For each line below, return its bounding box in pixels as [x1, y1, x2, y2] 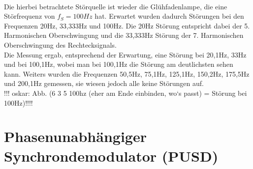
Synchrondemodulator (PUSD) [4, 145, 219, 166]
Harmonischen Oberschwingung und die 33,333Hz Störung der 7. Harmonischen [4, 30, 244, 40]
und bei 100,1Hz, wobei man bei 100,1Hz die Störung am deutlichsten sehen [4, 59, 233, 69]
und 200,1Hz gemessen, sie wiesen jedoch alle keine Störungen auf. [4, 78, 204, 88]
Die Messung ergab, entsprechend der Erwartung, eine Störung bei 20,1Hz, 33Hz [4, 49, 247, 59]
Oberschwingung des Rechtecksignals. [4, 39, 117, 50]
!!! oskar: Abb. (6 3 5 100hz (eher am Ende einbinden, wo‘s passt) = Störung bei [4, 87, 247, 98]
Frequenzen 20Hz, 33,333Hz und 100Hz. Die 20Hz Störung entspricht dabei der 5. [4, 20, 250, 30]
